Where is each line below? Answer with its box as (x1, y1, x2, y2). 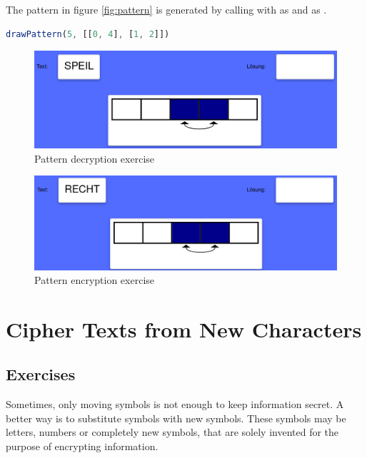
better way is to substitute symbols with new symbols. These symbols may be (6, 410, 346, 425)
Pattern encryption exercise (34, 273, 154, 287)
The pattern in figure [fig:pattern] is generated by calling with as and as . (6, 2, 327, 16)
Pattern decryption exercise (34, 151, 154, 166)
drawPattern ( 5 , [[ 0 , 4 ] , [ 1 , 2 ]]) (6, 29, 170, 39)
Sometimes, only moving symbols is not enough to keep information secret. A (6, 397, 344, 412)
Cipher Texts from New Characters (6, 314, 362, 343)
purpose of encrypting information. (6, 439, 159, 454)
